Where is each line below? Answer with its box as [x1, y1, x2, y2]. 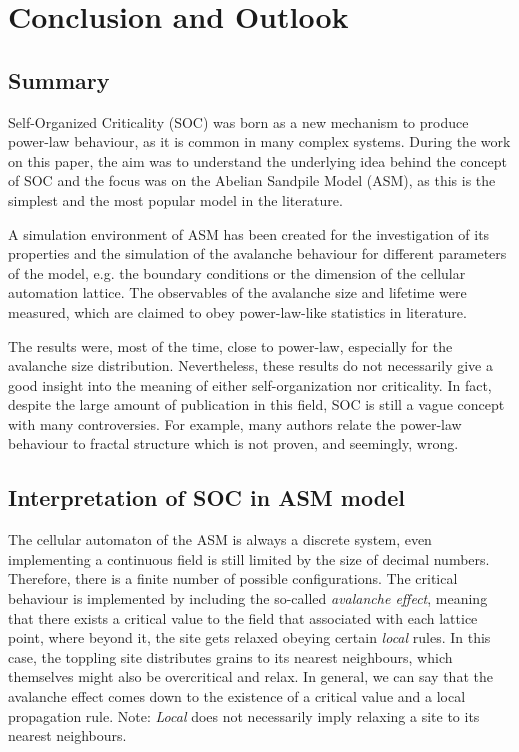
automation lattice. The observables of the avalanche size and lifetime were [8, 282, 467, 303]
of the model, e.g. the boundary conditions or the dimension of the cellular [8, 262, 466, 283]
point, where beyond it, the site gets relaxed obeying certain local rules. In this [8, 627, 491, 648]
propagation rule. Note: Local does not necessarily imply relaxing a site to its [8, 705, 480, 726]
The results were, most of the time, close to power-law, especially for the [8, 335, 453, 356]
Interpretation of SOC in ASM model [8, 482, 405, 513]
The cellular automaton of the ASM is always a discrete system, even [8, 529, 432, 550]
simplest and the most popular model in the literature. [8, 189, 343, 210]
